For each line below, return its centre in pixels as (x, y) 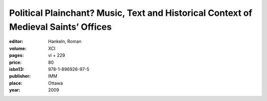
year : (15, 90)
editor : (16, 42)
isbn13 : (17, 69)
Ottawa (56, 83)
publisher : (20, 76)
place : (16, 83)
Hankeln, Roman (65, 42)
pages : (17, 55)
